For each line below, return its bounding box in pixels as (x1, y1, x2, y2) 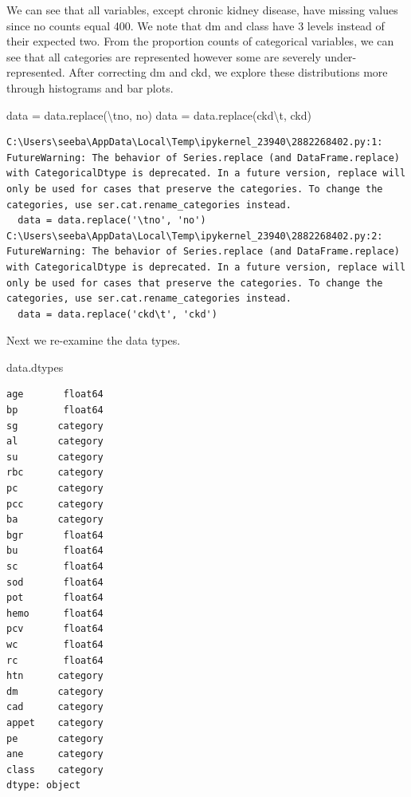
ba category (6, 514, 104, 526)
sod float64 (6, 576, 104, 588)
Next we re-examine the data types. (6, 332, 181, 349)
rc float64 (6, 654, 104, 666)
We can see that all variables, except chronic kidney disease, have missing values (6, 2, 398, 18)
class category (6, 763, 104, 775)
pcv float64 (6, 623, 104, 635)
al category (6, 436, 104, 448)
